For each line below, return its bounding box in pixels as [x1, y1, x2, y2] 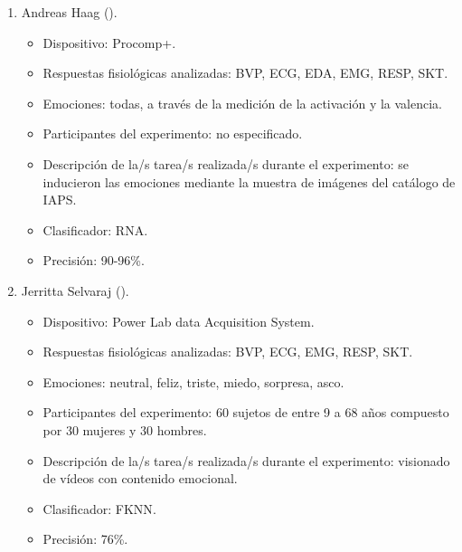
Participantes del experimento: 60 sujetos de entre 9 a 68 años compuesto [42, 403, 449, 422]
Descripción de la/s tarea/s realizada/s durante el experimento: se [42, 154, 409, 173]
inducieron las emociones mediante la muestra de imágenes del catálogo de [42, 172, 456, 191]
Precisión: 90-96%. [42, 251, 145, 270]
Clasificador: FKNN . [42, 499, 156, 518]
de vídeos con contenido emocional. [42, 469, 238, 488]
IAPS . [42, 190, 77, 209]
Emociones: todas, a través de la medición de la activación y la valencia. [42, 93, 443, 112]
